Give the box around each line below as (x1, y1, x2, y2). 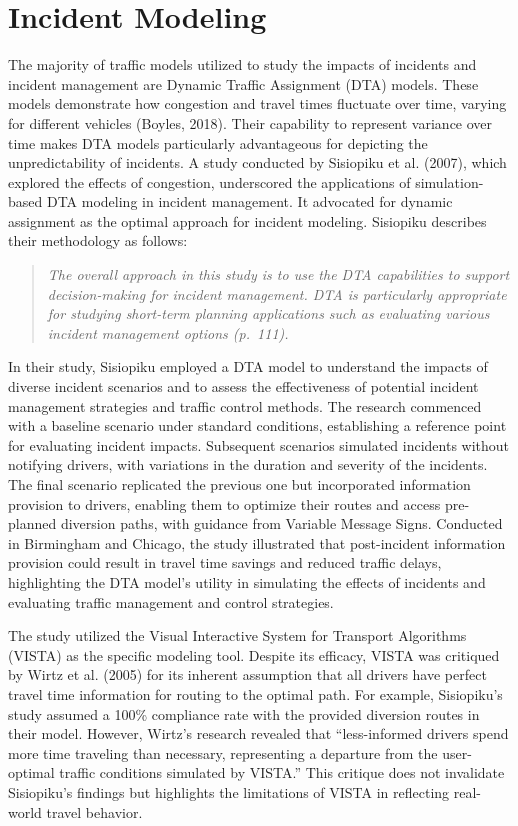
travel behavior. (46, 801, 143, 822)
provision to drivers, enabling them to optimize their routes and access (8, 493, 441, 514)
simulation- (415, 171, 484, 192)
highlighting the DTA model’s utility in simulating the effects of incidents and (8, 571, 486, 592)
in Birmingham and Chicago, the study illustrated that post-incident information (8, 532, 506, 553)
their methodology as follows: (8, 230, 188, 251)
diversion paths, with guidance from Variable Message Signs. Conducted (60, 513, 503, 534)
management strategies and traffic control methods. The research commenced (8, 395, 482, 416)
